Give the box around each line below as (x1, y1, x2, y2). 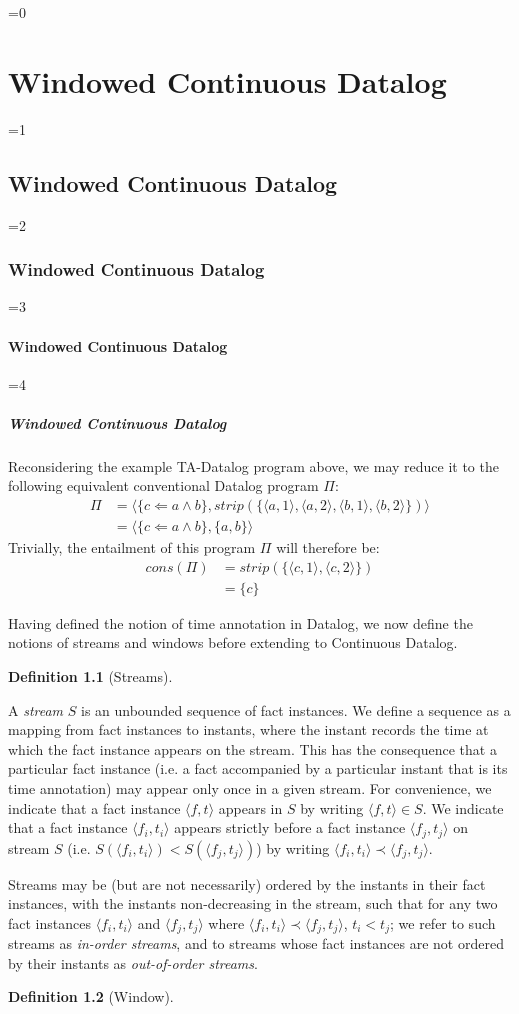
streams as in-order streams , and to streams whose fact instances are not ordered (8, 933, 504, 954)
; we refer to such (390, 912, 496, 933)
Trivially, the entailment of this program (8, 537, 256, 558)
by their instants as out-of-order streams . (8, 952, 258, 973)
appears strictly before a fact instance (174, 817, 406, 838)
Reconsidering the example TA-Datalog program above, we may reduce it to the (8, 455, 499, 476)
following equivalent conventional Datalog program (8, 475, 319, 496)
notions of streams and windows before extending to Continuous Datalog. (8, 632, 458, 653)
